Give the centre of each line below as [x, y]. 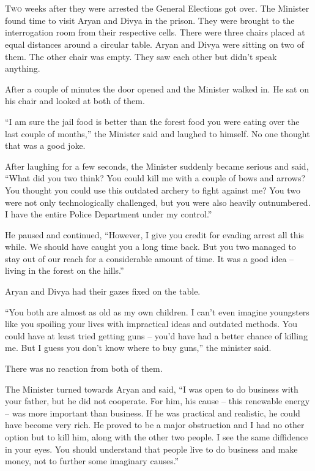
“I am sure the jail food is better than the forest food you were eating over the [152, 121]
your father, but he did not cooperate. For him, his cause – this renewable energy [157, 401]
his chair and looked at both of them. [75, 101]
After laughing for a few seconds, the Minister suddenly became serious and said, [157, 166]
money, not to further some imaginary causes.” [92, 461]
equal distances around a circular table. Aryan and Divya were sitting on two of [155, 44]
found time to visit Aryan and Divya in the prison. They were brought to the [150, 20]
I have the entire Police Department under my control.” [109, 214]
